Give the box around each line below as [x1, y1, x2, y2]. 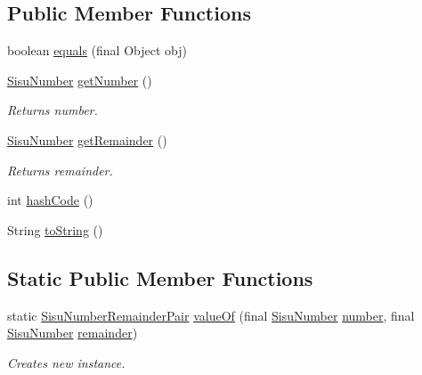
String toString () [7, 220, 103, 239]
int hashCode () [7, 191, 93, 209]
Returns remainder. [7, 160, 113, 179]
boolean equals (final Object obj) [7, 41, 187, 60]
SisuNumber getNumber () [7, 70, 152, 89]
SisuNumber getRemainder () [7, 130, 167, 149]
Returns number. [7, 101, 98, 119]
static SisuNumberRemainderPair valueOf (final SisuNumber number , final [7, 306, 415, 324]
